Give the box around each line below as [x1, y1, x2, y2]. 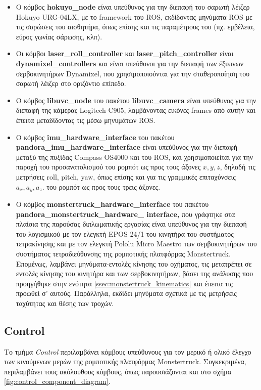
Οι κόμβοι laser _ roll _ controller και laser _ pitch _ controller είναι [16, 48, 234, 59]
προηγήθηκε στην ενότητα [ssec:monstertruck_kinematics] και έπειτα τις [16, 278, 233, 288]
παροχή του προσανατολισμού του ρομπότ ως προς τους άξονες [16, 161, 201, 172]
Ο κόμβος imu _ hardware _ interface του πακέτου [16, 132, 175, 142]
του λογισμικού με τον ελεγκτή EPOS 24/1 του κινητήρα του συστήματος [16, 228, 234, 239]
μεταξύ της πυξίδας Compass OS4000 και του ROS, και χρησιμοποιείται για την [16, 151, 253, 162]
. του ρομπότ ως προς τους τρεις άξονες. [42, 181, 161, 192]
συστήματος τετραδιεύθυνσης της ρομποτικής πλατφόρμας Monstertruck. [16, 248, 231, 258]
